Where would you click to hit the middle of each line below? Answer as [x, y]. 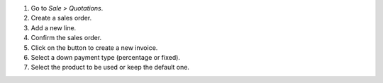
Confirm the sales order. [66, 38]
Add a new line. [54, 27]
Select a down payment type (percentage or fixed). [106, 57]
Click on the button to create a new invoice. [94, 47]
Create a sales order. [61, 18]
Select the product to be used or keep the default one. [110, 68]
